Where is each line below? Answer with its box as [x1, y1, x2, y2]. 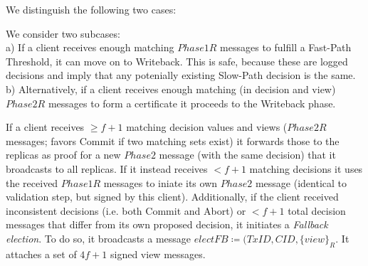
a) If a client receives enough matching [6, 40, 174, 55]
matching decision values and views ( [126, 119, 288, 134]
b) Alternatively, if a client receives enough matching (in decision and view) [6, 81, 336, 96]
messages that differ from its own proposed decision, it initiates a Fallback [6, 217, 328, 232]
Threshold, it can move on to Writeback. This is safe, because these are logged [6, 53, 348, 68]
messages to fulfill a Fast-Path [220, 40, 352, 55]
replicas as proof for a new [6, 147, 121, 162]
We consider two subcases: [6, 26, 120, 41]
